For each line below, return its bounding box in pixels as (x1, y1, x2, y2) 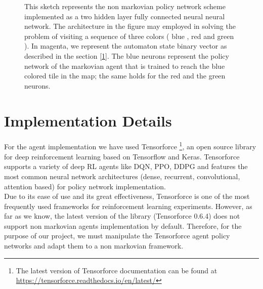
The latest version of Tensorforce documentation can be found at (16, 265, 217, 275)
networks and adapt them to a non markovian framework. (4, 240, 184, 251)
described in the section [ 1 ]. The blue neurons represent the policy (24, 50, 229, 61)
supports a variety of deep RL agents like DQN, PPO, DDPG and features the (4, 161, 248, 172)
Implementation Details (4, 110, 172, 131)
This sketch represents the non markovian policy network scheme (24, 1, 226, 11)
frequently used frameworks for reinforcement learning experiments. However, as (4, 200, 252, 211)
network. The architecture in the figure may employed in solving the (24, 21, 236, 31)
